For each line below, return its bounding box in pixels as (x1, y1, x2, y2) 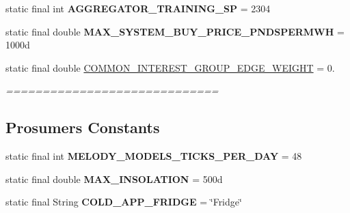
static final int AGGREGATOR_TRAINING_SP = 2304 (5, 1, 271, 15)
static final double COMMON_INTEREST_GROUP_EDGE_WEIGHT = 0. (5, 60, 335, 74)
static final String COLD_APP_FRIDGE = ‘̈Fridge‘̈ (5, 195, 242, 209)
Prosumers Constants (5, 117, 160, 138)
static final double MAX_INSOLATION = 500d (5, 171, 223, 186)
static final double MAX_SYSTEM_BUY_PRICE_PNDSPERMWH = (5, 24, 345, 38)
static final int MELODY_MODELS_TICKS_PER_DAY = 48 (5, 149, 302, 163)
